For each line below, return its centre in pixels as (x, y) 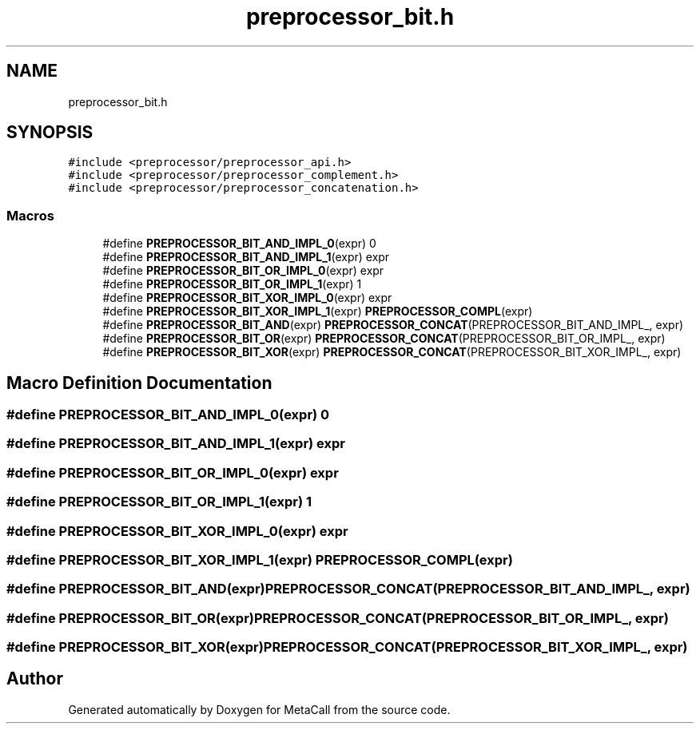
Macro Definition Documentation (139, 383)
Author (35, 679)
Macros (30, 215)
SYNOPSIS (50, 133)
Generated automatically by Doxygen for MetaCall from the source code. (259, 709)
